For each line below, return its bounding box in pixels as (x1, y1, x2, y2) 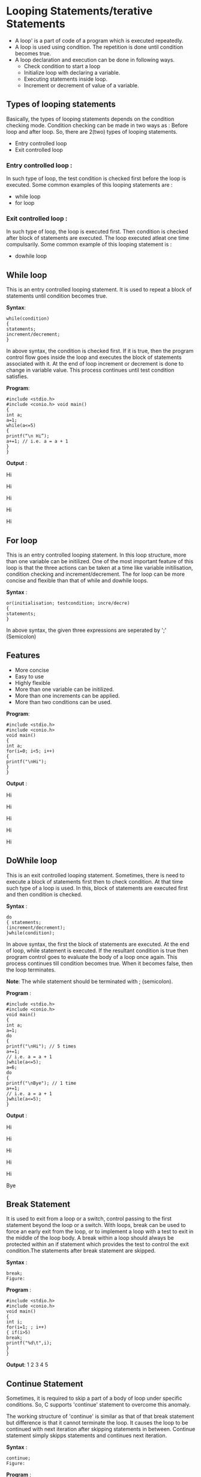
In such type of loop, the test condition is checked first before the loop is (6, 175, 186, 182)
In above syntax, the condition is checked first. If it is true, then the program (6, 348, 194, 355)
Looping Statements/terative (6, 4, 153, 18)
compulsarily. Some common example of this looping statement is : (6, 241, 172, 248)
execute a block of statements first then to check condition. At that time (6, 878, 184, 885)
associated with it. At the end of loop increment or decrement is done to (6, 360, 184, 367)
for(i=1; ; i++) (6, 1324, 47, 1331)
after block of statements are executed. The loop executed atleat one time (6, 234, 190, 242)
